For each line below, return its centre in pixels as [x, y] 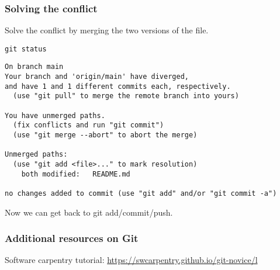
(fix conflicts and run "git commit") [89, 125]
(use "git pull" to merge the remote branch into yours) [126, 96]
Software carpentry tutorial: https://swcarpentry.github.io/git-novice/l [131, 260]
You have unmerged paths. [55, 115]
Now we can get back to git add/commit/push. [89, 212]
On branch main [34, 67]
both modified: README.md [76, 174]
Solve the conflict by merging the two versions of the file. [107, 30]
